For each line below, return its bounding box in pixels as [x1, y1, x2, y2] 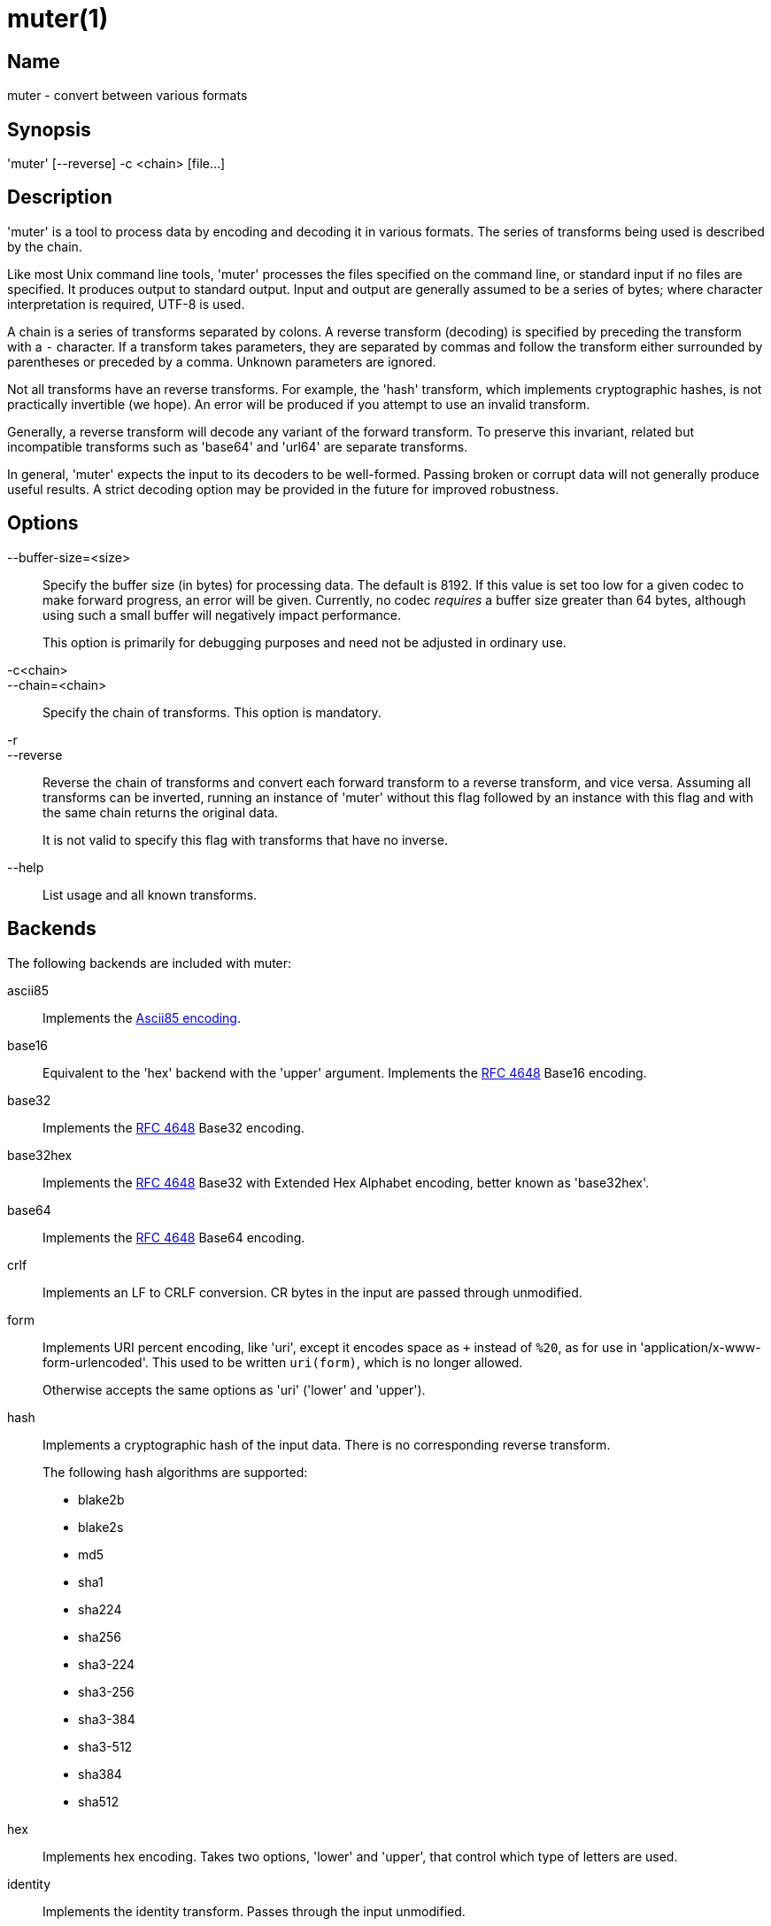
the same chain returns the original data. [42, 804, 279, 820]
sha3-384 [78, 1711, 135, 1727]
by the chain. [7, 238, 82, 254]
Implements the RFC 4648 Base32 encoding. [42, 1119, 305, 1135]
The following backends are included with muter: [7, 955, 292, 971]
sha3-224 [78, 1656, 135, 1672]
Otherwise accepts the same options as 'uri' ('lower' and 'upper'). [42, 1381, 426, 1397]
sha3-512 [78, 1738, 133, 1754]
